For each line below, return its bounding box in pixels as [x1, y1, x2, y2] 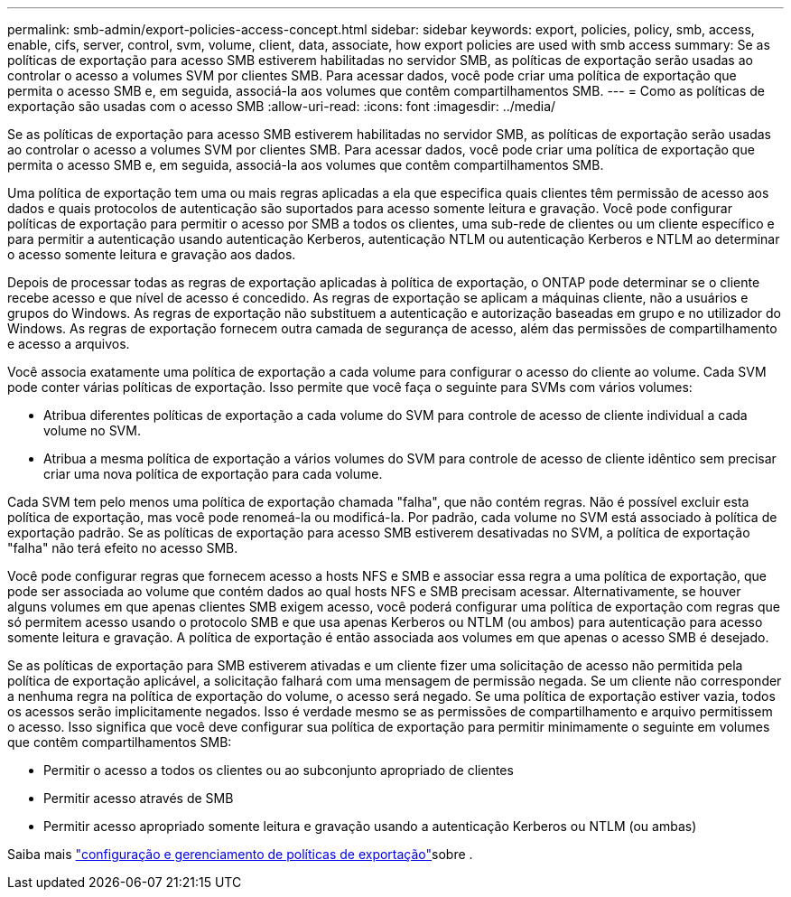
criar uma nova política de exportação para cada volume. [43, 466, 383, 481]
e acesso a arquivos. [7, 336, 130, 351]
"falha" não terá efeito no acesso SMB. [7, 540, 238, 556]
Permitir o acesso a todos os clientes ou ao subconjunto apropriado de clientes [43, 762, 514, 778]
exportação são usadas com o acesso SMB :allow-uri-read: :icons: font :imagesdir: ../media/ [7, 98, 556, 114]
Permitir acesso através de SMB [43, 790, 234, 806]
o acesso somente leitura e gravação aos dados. [7, 247, 296, 262]
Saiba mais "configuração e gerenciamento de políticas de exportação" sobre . [7, 846, 473, 862]
